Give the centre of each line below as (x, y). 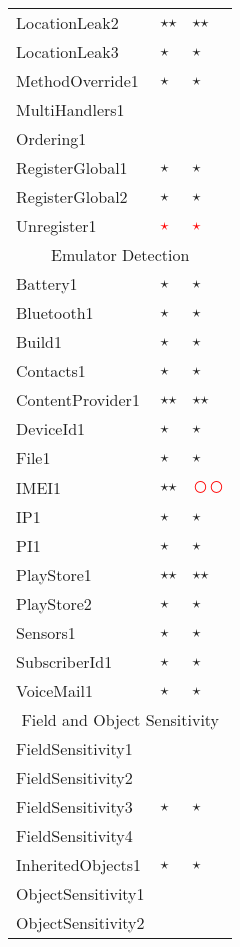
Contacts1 (51, 370)
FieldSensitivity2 (74, 777)
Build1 (39, 341)
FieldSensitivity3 (74, 806)
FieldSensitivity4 (74, 835)
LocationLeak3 (67, 51)
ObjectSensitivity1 (80, 893)
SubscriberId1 (64, 661)
